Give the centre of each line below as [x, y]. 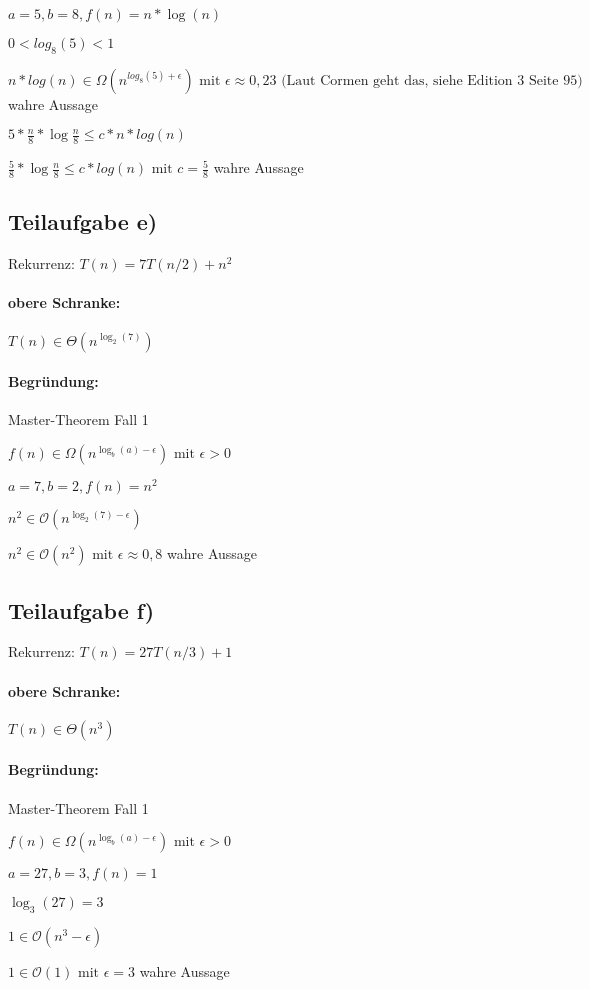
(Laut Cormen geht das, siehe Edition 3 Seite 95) [432, 80]
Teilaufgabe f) [81, 609]
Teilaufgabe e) [83, 221]
